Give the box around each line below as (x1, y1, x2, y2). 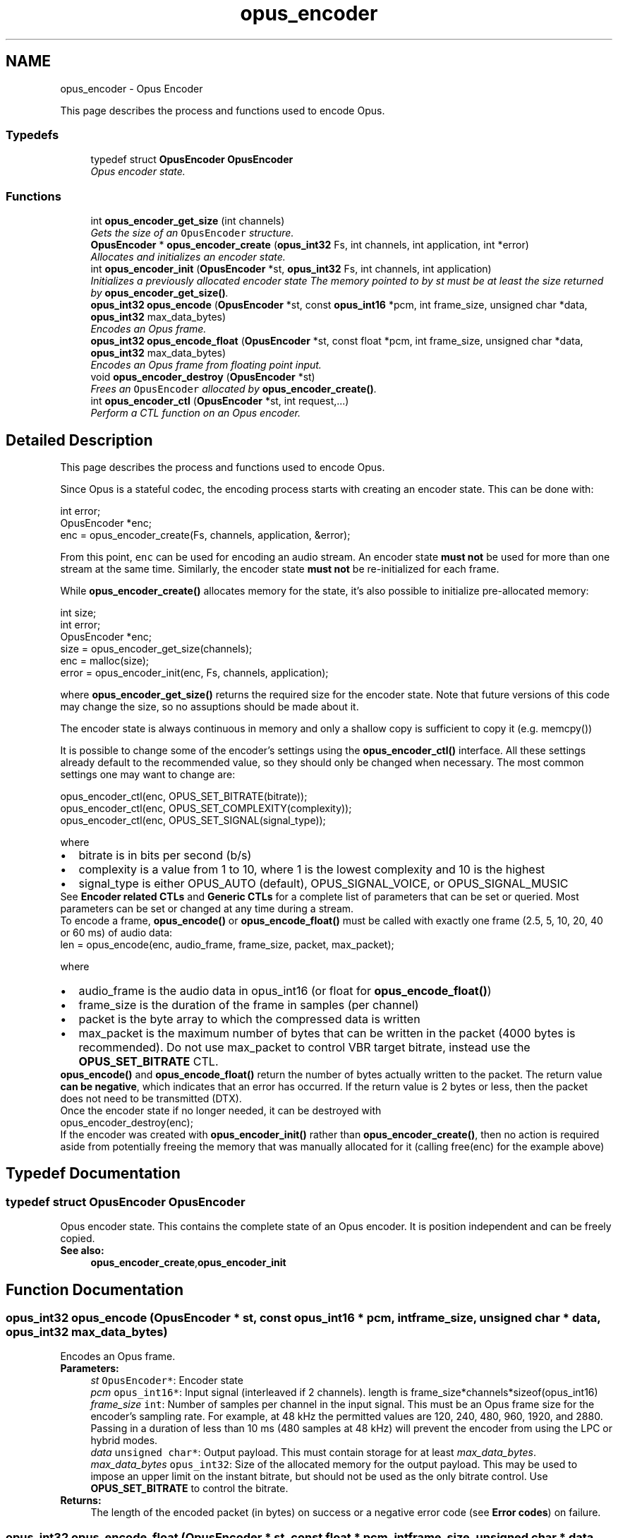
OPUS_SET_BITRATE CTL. (78, 1054, 219, 1068)
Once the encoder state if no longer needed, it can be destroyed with (60, 1104, 382, 1116)
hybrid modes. (90, 1434, 158, 1447)
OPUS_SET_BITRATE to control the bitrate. (90, 1482, 289, 1495)
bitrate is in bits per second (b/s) (78, 847, 252, 862)
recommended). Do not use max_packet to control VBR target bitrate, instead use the (78, 1039, 531, 1054)
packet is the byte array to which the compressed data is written (78, 1011, 420, 1026)
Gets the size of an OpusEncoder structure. (90, 227, 294, 239)
